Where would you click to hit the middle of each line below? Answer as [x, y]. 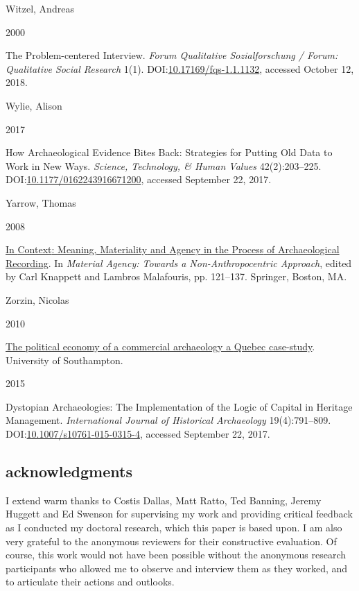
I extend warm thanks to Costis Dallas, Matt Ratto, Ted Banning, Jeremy [164, 500]
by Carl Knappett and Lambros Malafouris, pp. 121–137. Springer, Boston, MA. [176, 276]
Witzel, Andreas [40, 8]
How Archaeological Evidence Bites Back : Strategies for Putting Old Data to [169, 152]
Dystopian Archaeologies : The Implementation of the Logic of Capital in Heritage [179, 406]
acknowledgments [69, 471]
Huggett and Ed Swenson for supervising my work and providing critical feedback [179, 514]
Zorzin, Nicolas [37, 299]
